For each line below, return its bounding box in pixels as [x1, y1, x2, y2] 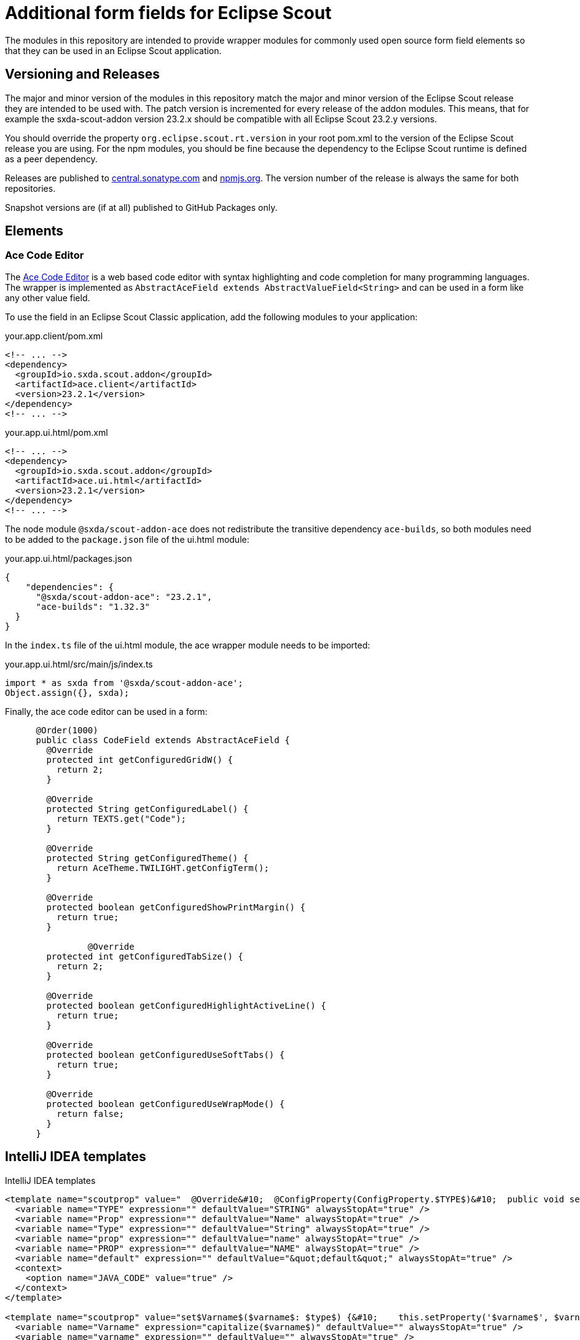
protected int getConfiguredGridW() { [46, 754, 233, 765]
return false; [57, 1108, 124, 1119]
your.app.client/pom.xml [5, 330, 103, 341]
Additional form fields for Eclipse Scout [5, 2, 332, 23]
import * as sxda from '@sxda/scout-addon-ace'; [5, 677, 243, 688]
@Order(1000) [36, 725, 98, 735]
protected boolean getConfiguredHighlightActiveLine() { [46, 1000, 326, 1011]
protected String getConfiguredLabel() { [46, 803, 249, 814]
